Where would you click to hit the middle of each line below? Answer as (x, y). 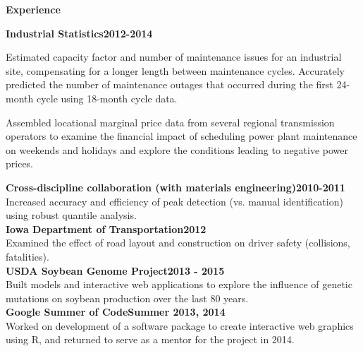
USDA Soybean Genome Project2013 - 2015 (115, 270)
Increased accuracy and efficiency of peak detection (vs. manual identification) (174, 201)
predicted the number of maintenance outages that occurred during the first (170, 84)
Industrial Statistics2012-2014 (79, 33)
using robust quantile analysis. (71, 215)
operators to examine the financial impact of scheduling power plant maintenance (181, 136)
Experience (33, 9)
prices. (20, 163)
